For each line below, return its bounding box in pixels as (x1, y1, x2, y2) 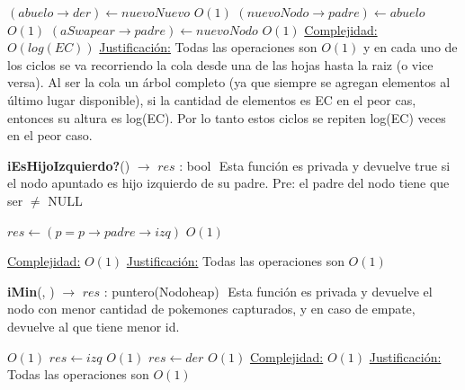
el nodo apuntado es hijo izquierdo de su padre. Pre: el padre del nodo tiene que (7, 173, 450, 192)
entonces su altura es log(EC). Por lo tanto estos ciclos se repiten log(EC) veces (7, 108, 446, 127)
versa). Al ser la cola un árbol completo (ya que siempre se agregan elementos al (7, 73, 451, 92)
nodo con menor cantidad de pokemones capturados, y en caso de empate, (7, 299, 416, 318)
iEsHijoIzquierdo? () (7, 155, 130, 174)
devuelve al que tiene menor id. (7, 316, 180, 335)
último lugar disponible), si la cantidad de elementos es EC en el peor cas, (7, 90, 416, 109)
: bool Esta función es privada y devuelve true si (179, 155, 451, 174)
